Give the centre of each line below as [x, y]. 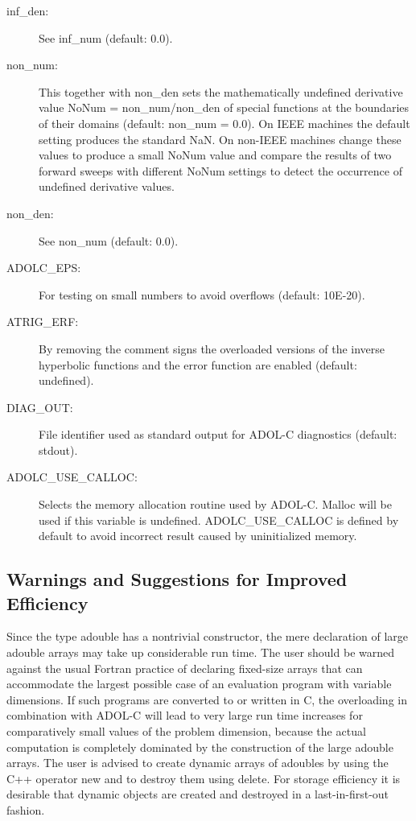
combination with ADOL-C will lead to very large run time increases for [185, 715]
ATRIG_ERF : [43, 322]
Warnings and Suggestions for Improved [177, 579]
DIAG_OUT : [40, 407]
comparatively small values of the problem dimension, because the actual [186, 731]
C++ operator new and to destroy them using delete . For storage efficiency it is [204, 778]
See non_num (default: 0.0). [109, 240]
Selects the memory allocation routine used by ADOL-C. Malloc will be [215, 504]
